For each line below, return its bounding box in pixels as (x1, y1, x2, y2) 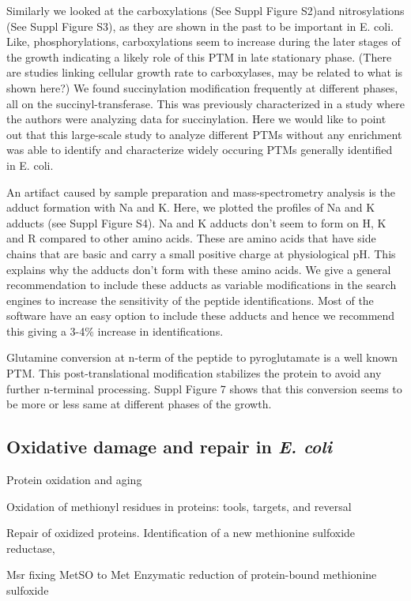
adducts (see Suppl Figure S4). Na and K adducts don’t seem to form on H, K (6, 214, 386, 231)
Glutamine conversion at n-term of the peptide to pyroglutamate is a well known (6, 349, 398, 366)
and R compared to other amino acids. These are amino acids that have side (6, 230, 376, 246)
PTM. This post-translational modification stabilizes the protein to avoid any (6, 365, 382, 381)
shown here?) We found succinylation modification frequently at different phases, (6, 79, 398, 96)
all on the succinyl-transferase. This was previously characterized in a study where (6, 95, 405, 111)
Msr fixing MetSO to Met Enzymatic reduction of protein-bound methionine (6, 566, 377, 583)
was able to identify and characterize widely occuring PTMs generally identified (6, 141, 393, 158)
